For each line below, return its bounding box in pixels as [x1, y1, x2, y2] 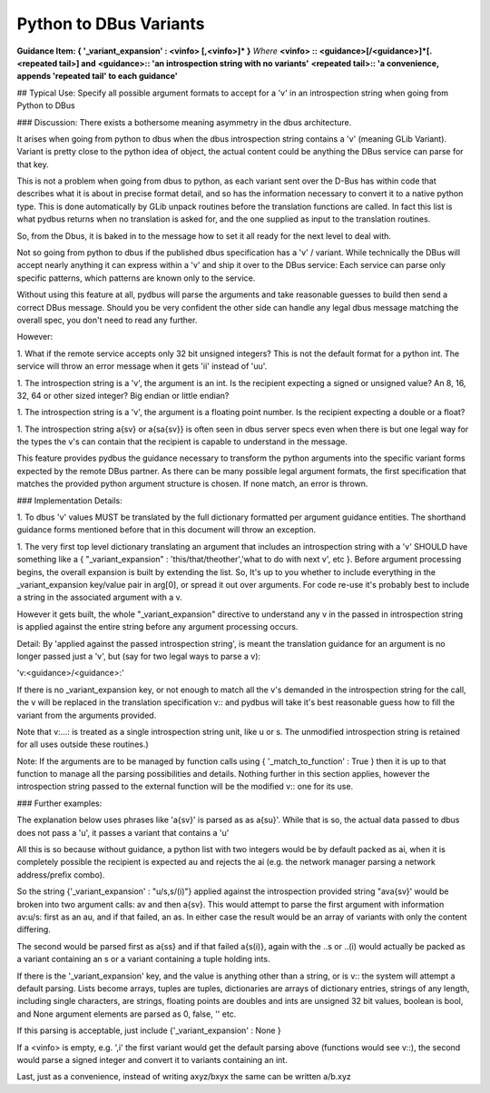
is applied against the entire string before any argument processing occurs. [16, 621, 299, 632]
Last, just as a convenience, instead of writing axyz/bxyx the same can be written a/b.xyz [16, 1071, 351, 1082]
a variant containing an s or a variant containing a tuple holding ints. [16, 954, 270, 965]
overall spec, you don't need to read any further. [16, 314, 198, 325]
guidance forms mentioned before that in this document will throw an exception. [16, 524, 317, 535]
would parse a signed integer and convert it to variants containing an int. [16, 1054, 288, 1065]
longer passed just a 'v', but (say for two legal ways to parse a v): [16, 651, 261, 661]
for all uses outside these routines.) [16, 739, 149, 750]
